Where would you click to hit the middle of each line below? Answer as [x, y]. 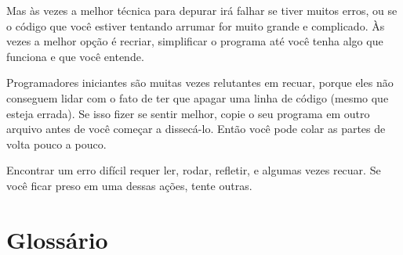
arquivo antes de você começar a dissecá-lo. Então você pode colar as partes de [196, 129]
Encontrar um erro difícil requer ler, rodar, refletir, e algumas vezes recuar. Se [194, 170]
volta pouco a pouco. [56, 144]
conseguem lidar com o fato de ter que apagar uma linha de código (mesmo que [198, 97]
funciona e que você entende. [75, 56]
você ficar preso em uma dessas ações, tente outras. [129, 185]
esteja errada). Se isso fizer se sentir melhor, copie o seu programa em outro [188, 113]
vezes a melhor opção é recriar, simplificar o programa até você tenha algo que [195, 41]
